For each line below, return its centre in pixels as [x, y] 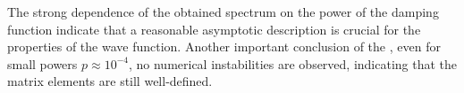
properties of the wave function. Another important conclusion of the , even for [224, 46]
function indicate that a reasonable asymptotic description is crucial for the [214, 29]
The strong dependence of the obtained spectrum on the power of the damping [223, 12]
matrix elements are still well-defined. [110, 81]
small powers [42, 63]
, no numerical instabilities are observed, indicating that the [293, 63]
